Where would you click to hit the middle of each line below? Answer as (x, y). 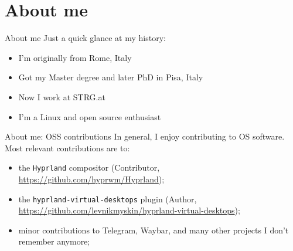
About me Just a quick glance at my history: (85, 38)
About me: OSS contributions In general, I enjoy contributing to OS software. (145, 136)
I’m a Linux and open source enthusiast (90, 116)
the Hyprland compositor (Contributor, (89, 167)
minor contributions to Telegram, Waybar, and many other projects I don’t (154, 230)
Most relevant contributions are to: (67, 147)
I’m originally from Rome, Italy (75, 57)
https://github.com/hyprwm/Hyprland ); (91, 179)
